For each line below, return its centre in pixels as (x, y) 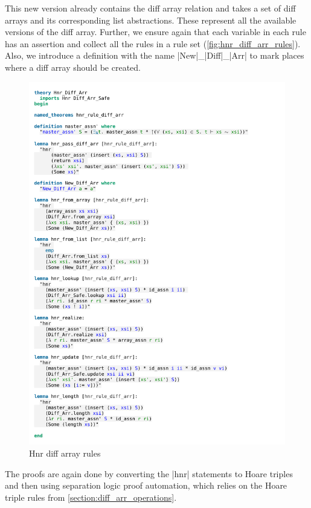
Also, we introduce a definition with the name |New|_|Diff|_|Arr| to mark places (155, 55)
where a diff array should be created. (73, 67)
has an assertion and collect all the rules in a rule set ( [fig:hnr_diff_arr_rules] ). (153, 43)
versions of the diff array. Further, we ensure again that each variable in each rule (155, 32)
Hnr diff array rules (65, 453)
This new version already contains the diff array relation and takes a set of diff (150, 8)
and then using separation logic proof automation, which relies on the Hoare (146, 485)
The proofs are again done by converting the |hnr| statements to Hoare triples (149, 473)
